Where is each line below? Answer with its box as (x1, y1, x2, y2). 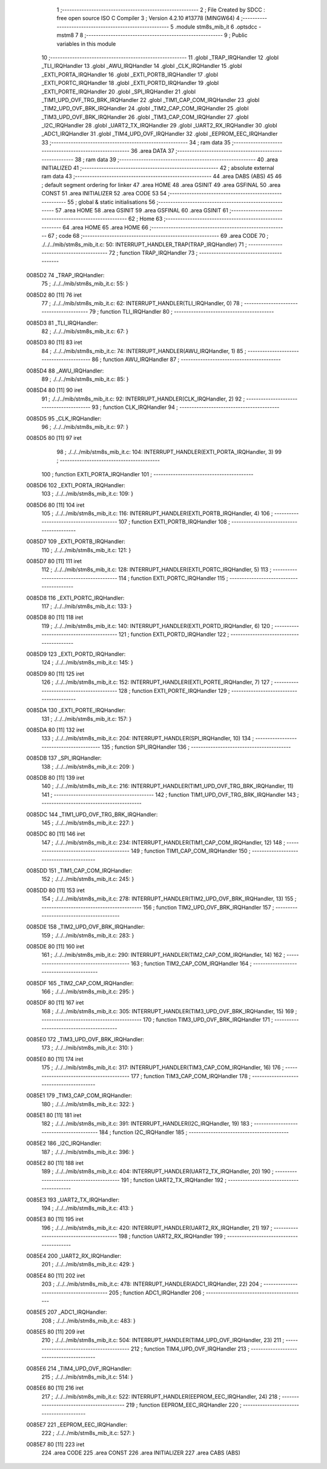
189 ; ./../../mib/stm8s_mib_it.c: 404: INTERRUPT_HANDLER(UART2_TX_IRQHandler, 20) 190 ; (41, 1168, 274, 1175)
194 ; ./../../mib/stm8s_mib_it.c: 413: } (41, 1204, 134, 1212)
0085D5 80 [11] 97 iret (26, 434, 82, 442)
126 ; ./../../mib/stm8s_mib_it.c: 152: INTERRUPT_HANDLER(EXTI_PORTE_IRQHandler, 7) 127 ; (41, 678, 273, 686)
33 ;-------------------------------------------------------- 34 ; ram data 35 (41, 138, 231, 146)
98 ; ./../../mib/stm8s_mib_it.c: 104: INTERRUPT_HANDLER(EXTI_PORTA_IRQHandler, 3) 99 (56, 448, 282, 455)
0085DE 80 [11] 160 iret (26, 943, 85, 950)
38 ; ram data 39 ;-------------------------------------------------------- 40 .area (74, 155, 279, 163)
